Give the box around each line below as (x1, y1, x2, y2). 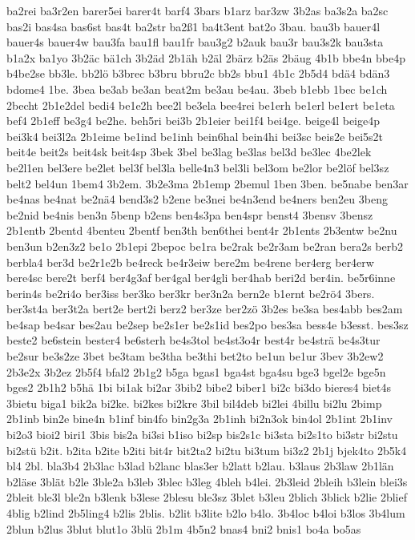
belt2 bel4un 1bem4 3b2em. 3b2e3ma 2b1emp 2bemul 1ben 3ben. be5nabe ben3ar (6, 175, 409, 191)
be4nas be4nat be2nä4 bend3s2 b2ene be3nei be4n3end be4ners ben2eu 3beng (6, 191, 388, 208)
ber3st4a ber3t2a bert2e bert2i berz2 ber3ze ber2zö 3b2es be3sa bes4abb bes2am (6, 300, 403, 317)
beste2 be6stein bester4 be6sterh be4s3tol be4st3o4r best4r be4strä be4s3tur (6, 332, 381, 349)
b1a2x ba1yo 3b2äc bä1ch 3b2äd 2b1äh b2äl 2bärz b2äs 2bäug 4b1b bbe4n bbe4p (6, 49, 405, 66)
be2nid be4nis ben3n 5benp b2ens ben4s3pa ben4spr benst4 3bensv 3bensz (6, 206, 373, 223)
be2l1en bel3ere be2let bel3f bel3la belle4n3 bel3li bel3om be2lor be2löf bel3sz (6, 159, 389, 175)
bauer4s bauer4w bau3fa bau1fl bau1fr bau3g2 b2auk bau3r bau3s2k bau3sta (6, 34, 384, 50)
